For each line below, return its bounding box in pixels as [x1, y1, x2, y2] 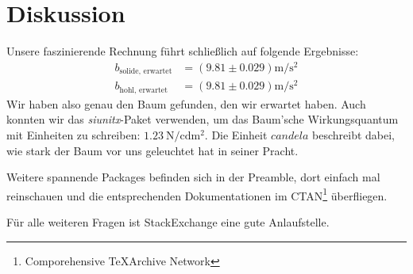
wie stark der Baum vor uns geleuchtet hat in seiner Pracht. [6, 142, 299, 158]
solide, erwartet [119, 67, 172, 76]
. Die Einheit [204, 127, 268, 143]
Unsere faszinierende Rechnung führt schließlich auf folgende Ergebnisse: [6, 43, 359, 59]
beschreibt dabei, [312, 127, 395, 143]
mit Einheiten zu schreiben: [6, 127, 141, 143]
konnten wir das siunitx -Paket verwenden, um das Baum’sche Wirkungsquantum [6, 111, 399, 127]
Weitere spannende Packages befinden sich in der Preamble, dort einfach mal [6, 169, 380, 185]
